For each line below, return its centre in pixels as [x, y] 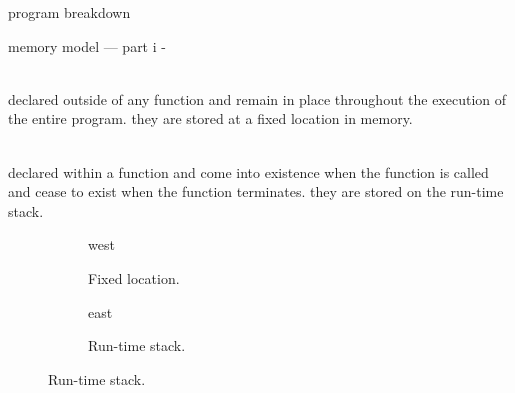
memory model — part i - [87, 45]
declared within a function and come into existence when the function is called [248, 171]
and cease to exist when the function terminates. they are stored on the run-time [256, 191]
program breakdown [69, 12]
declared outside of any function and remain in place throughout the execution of [257, 98]
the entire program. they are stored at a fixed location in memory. [210, 118]
